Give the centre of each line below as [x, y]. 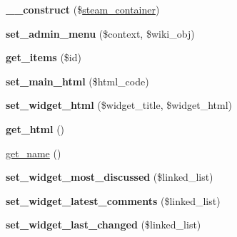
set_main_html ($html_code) [77, 81]
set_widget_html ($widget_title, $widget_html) [119, 105]
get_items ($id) [44, 57]
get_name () [34, 153]
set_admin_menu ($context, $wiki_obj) [100, 33]
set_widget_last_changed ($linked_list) [104, 225]
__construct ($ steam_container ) [83, 9]
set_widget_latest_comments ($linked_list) [113, 200]
